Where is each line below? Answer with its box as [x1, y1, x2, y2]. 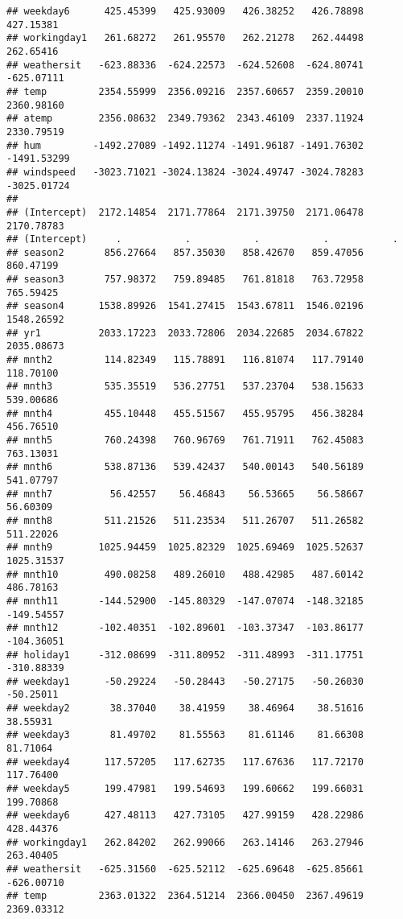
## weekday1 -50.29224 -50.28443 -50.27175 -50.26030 [6, 675, 364, 687]
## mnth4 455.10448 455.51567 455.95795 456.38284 [6, 407, 364, 419]
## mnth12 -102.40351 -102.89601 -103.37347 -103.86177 [6, 622, 364, 634]
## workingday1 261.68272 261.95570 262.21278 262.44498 [6, 32, 364, 44]
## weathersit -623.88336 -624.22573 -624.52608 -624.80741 [6, 59, 364, 71]
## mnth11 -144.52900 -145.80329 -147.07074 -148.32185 [6, 595, 364, 607]
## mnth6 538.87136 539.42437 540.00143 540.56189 [6, 461, 364, 473]
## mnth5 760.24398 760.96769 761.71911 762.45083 [6, 435, 364, 446]
